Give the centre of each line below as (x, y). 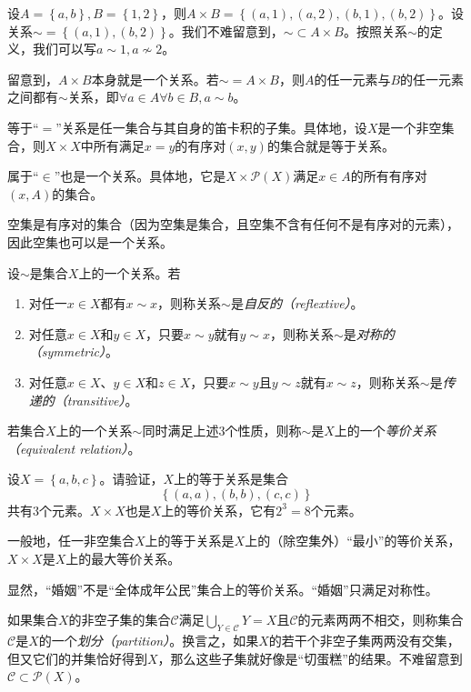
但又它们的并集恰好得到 (77, 658)
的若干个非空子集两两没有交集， (364, 641)
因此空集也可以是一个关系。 (90, 241)
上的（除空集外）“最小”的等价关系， (353, 541)
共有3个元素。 (49, 510)
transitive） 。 (102, 400)
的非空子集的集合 (120, 620)
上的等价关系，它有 (219, 510)
